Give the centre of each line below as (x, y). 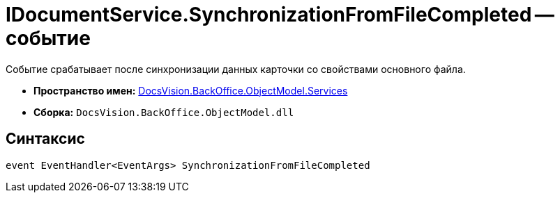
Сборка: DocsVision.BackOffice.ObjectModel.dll (164, 112)
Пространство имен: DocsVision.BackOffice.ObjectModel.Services (191, 90)
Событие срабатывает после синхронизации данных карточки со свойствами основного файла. (236, 69)
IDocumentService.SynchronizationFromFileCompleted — (280, 15)
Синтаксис (45, 139)
